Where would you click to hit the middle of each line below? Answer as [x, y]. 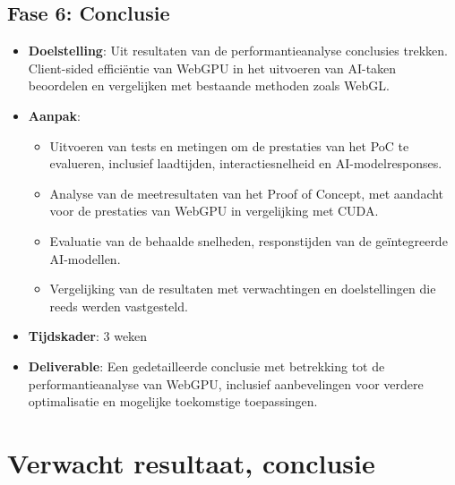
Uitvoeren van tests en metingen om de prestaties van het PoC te [229, 145]
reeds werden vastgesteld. [119, 306]
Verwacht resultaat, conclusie [191, 462]
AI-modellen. [85, 258]
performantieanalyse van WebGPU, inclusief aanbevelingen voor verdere [226, 383]
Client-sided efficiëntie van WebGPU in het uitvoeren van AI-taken [212, 68]
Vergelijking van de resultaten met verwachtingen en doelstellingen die [243, 289]
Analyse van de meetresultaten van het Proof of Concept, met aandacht [247, 193]
